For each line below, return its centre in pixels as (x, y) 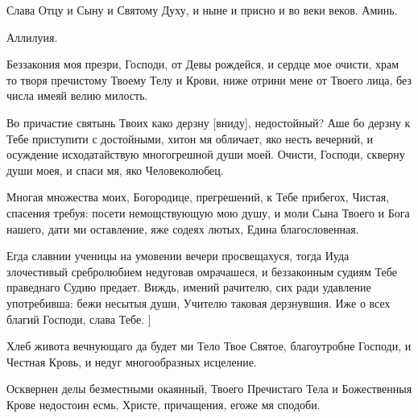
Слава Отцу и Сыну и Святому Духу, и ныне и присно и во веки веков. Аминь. (202, 10)
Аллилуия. (32, 37)
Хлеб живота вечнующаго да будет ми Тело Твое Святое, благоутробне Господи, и (209, 346)
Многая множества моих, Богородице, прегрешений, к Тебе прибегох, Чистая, (198, 197)
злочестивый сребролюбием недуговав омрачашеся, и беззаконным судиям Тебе (202, 271)
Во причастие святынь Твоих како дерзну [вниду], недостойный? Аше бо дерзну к (209, 122)
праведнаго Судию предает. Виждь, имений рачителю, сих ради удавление (189, 287)
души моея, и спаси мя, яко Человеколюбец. (115, 170)
